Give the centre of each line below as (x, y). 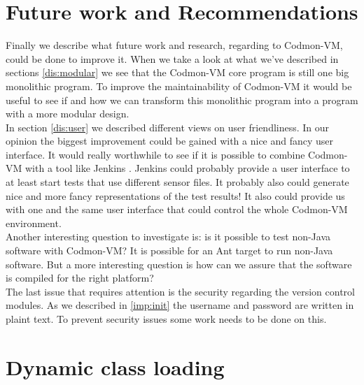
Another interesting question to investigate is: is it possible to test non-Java (168, 237)
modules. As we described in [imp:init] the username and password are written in (180, 305)
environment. (34, 223)
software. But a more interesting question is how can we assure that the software (179, 264)
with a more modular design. (68, 114)
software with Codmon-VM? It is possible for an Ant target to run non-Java (169, 250)
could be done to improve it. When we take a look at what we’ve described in (172, 58)
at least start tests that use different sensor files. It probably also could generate (177, 182)
